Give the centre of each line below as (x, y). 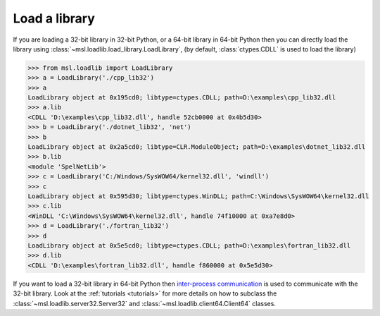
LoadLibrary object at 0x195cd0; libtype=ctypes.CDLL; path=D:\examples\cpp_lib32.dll (182, 98)
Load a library (54, 18)
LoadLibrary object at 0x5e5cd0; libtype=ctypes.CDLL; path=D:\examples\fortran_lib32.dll (189, 245)
